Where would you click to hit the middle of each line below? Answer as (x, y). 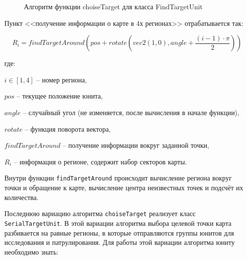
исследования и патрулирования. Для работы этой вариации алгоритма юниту (120, 242)
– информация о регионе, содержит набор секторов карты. (100, 161)
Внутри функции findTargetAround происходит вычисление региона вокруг (118, 178)
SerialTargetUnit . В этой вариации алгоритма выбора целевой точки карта (118, 223)
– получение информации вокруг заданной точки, (136, 145)
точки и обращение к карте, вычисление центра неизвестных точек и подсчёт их (124, 187)
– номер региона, (62, 79)
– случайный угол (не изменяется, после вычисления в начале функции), (131, 112)
